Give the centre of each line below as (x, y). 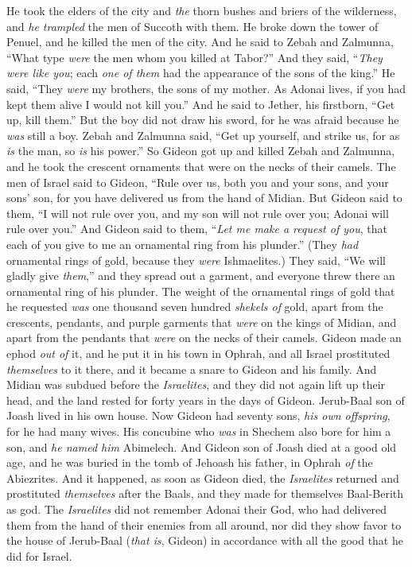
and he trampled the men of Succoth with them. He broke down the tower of (192, 26)
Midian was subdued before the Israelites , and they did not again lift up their (196, 384)
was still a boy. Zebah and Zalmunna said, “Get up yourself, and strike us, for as (203, 135)
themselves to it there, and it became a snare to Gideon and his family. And (192, 369)
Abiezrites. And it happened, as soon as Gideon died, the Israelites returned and (203, 478)
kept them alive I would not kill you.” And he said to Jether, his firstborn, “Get (201, 104)
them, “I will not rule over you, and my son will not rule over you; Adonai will (198, 213)
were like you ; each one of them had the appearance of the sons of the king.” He (201, 73)
